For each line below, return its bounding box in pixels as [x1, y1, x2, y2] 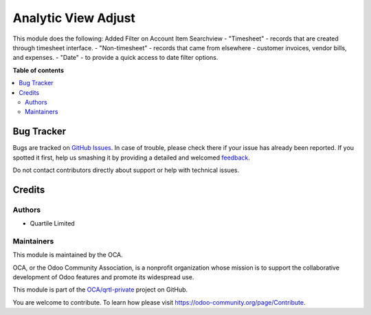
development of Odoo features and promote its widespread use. [12, 273, 194, 281]
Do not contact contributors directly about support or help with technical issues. [12, 166, 240, 174]
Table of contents [12, 66, 65, 74]
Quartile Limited [30, 219, 75, 228]
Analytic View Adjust [12, 10, 135, 25]
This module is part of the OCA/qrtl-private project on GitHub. [12, 285, 188, 294]
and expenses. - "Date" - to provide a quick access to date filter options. [12, 54, 218, 62]
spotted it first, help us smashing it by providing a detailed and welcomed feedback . [12, 153, 251, 162]
